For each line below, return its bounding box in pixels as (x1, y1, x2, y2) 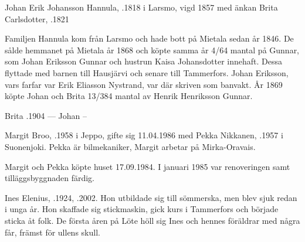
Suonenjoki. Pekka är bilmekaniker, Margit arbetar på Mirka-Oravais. (5, 140, 256, 152)
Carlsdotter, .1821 (5, 12, 69, 25)
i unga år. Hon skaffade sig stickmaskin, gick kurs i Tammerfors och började (5, 203, 279, 215)
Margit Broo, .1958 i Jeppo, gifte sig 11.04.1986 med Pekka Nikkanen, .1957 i (5, 129, 283, 141)
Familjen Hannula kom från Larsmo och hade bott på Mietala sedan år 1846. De (5, 32, 294, 45)
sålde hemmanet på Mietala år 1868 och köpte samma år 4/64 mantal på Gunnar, (5, 43, 300, 56)
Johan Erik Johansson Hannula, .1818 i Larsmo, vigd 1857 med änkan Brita (5, 1, 278, 13)
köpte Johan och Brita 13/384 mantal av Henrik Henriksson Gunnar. (5, 90, 253, 102)
